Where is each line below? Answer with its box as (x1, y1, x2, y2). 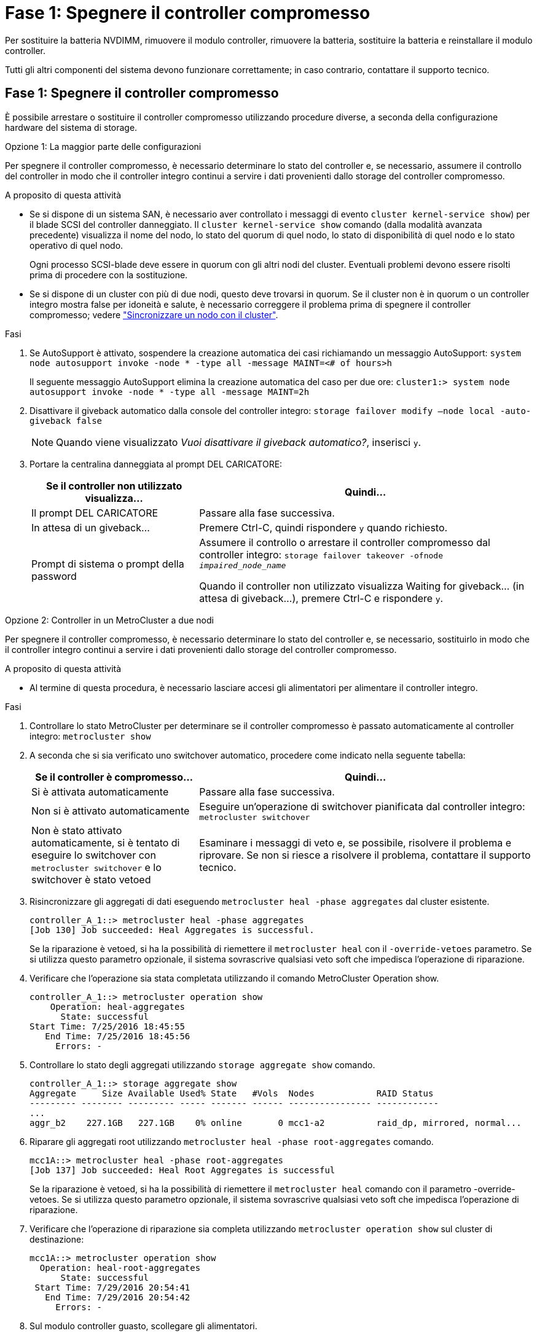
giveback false (29, 415, 103, 426)
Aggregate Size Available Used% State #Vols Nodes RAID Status (29, 1088, 434, 1098)
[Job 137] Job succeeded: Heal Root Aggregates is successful (29, 1165, 335, 1175)
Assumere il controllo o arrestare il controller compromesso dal (199, 536, 490, 549)
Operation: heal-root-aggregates (39, 1262, 201, 1273)
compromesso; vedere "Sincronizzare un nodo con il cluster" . (29, 309, 278, 320)
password (31, 570, 77, 583)
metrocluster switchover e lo (31, 861, 162, 873)
